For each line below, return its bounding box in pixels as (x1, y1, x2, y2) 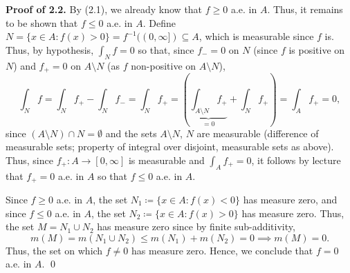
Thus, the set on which (6, 243, 103, 257)
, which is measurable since (199, 29, 314, 43)
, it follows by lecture (251, 152, 341, 167)
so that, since (138, 42, 194, 57)
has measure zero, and (243, 192, 338, 206)
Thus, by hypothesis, (6, 42, 94, 57)
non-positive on (131, 58, 196, 72)
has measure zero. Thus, (241, 205, 344, 220)
